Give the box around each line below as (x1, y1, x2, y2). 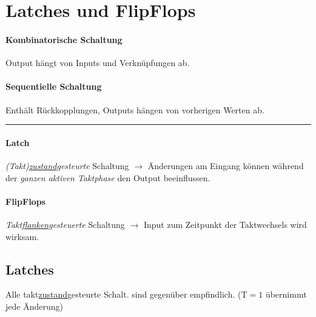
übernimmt (265, 288, 307, 301)
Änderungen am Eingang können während (147, 159, 304, 172)
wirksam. (5, 230, 39, 242)
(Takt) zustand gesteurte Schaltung (5, 159, 129, 172)
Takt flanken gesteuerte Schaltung (5, 218, 125, 230)
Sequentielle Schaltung (5, 80, 102, 93)
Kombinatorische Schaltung (5, 33, 123, 45)
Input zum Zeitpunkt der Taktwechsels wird (143, 218, 307, 230)
